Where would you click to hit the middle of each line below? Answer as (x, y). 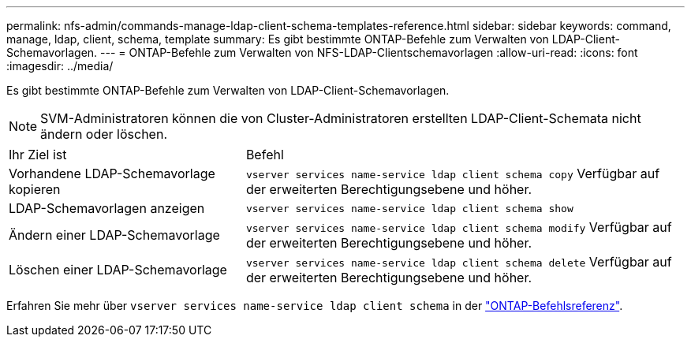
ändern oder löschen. (104, 134)
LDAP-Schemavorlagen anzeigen (107, 208)
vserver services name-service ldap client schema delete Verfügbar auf (459, 262)
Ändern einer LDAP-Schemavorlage (114, 235)
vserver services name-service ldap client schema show (409, 208)
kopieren (35, 189)
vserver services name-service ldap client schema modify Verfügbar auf (459, 227)
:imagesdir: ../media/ (60, 66)
